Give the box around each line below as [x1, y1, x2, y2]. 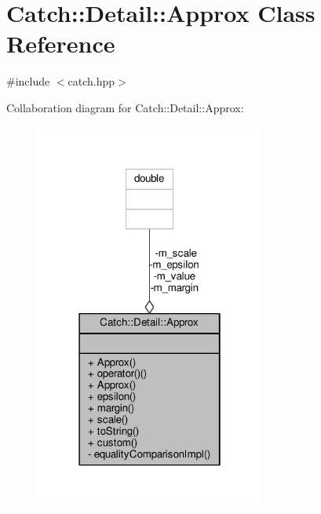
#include [6, 73, 50, 89]
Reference [6, 27, 115, 60]
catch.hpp [67, 73, 115, 89]
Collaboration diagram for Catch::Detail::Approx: [6, 99, 244, 115]
